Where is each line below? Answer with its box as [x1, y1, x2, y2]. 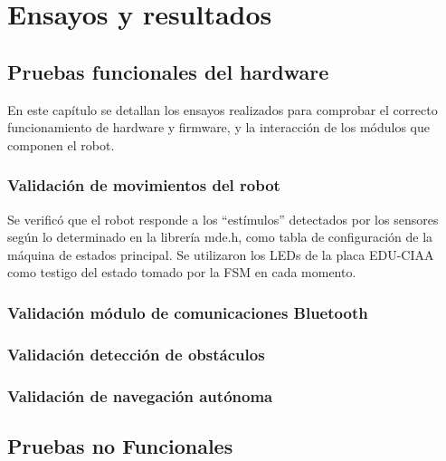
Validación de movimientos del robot [7, 174, 280, 197]
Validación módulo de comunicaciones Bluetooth [7, 301, 368, 323]
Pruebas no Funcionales [7, 431, 233, 459]
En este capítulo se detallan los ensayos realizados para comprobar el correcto [7, 100, 438, 119]
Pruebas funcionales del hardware [7, 57, 329, 85]
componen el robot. [7, 135, 115, 154]
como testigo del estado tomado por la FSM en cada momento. [7, 263, 356, 282]
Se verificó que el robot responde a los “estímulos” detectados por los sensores [7, 209, 439, 228]
